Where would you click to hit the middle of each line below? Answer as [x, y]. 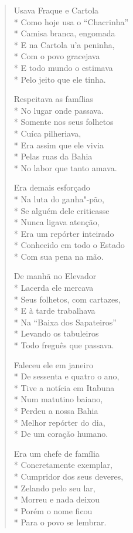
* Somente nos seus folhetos [64, 122]
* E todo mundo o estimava [63, 67]
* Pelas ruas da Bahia [53, 156]
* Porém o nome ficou [53, 510]
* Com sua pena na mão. [59, 256]
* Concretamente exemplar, [63, 465]
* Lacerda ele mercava [54, 288]
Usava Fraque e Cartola [56, 10]
